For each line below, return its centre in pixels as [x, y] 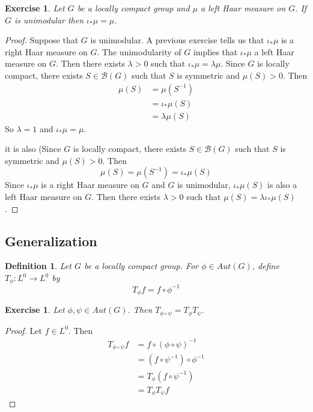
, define [266, 266]
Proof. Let [23, 330]
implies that [215, 51]
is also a [282, 185]
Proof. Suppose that [42, 40]
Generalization [51, 241]
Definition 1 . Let [38, 266]
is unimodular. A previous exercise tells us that [177, 40]
